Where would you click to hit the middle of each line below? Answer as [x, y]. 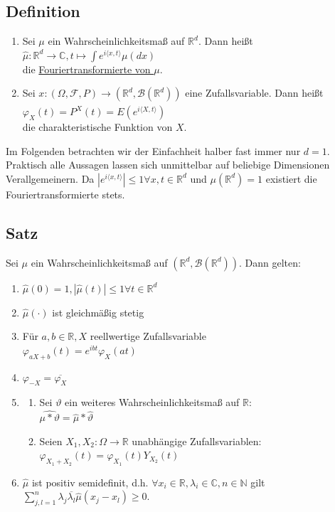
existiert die [291, 178]
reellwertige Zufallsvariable [148, 336]
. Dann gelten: [270, 262]
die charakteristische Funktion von [97, 127]
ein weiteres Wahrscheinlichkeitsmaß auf [152, 402]
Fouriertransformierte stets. [65, 194]
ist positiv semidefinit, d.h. [90, 482]
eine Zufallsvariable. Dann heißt [254, 93]
